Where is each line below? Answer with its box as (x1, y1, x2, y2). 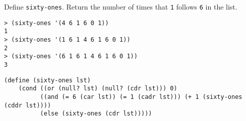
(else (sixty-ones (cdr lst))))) (40, 110, 152, 117)
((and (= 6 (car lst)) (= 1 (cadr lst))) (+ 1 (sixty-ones (40, 93, 242, 100)
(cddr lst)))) (4, 101, 51, 109)
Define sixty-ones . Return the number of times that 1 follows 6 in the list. (4, 2, 237, 12)
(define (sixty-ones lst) (4, 76, 91, 84)
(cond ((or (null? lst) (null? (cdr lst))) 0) (18, 85, 177, 92)
